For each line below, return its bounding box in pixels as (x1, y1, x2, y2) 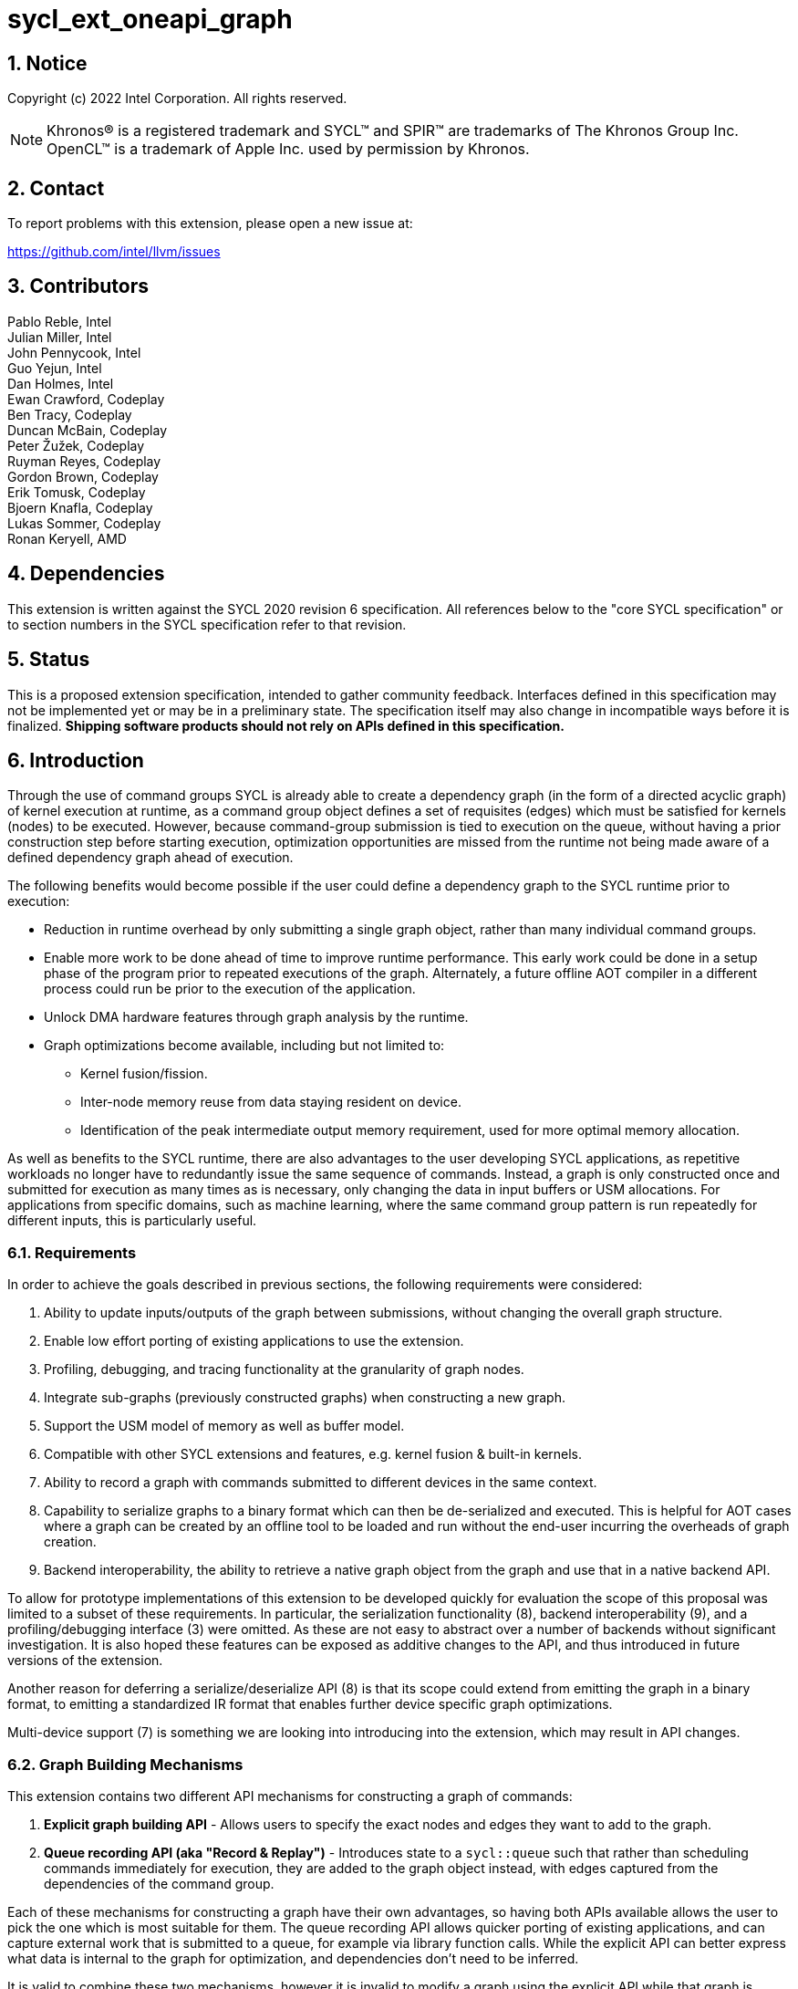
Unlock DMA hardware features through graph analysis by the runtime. (44, 1009, 469, 1026)
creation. (44, 1534, 97, 1550)
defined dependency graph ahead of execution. (7, 849, 294, 866)
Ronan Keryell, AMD (7, 530, 127, 547)
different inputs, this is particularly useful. (7, 1213, 257, 1229)
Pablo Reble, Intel (7, 313, 112, 329)
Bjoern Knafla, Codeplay (7, 499, 153, 515)
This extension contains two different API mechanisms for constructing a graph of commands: (7, 1787, 573, 1804)
